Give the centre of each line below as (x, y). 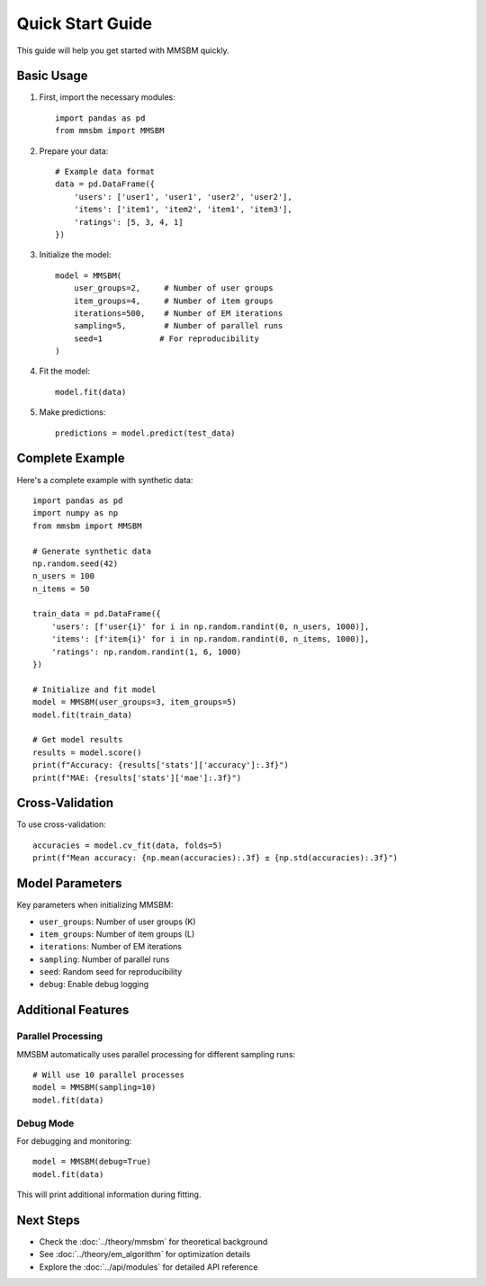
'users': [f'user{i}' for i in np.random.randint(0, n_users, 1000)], (210, 626)
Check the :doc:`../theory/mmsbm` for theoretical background (153, 1242)
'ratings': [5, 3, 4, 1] (128, 222)
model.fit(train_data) (83, 715)
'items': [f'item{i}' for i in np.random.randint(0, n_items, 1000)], (210, 639)
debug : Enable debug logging (94, 985)
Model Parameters (69, 883)
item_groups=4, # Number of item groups (173, 301)
